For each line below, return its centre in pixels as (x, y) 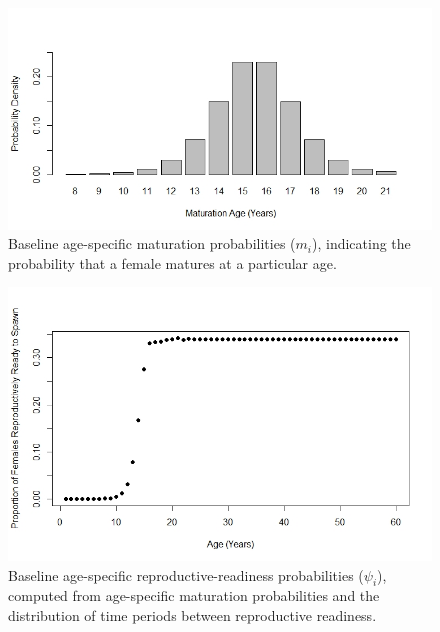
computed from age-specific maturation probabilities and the (194, 595)
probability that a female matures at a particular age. (172, 262)
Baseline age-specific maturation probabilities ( (152, 243)
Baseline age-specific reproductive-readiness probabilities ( (186, 574)
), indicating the (361, 243)
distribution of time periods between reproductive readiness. (192, 614)
